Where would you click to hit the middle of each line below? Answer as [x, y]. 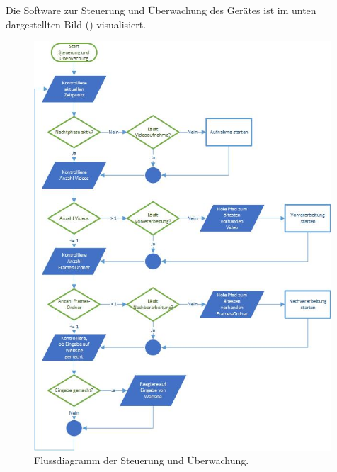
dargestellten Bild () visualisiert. [76, 24]
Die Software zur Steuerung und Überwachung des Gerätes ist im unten [161, 10]
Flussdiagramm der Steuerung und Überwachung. [142, 460]
